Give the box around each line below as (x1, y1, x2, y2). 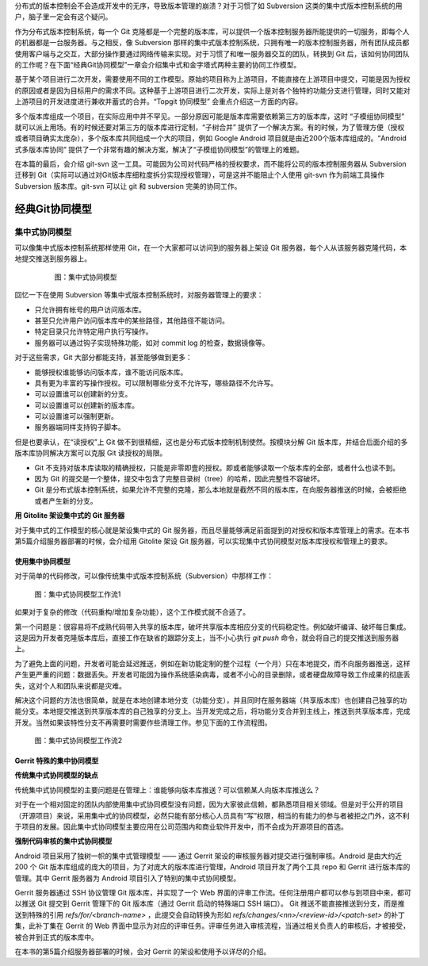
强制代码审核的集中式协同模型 (14, 837, 113, 846)
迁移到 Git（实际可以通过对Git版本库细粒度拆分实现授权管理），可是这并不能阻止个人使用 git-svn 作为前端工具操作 (14, 171, 384, 180)
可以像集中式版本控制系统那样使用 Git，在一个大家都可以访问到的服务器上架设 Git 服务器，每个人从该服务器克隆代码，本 (14, 243, 407, 253)
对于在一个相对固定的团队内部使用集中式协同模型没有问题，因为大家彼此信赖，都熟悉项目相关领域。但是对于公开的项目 (14, 799, 403, 809)
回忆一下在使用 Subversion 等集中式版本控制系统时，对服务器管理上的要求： (14, 290, 264, 300)
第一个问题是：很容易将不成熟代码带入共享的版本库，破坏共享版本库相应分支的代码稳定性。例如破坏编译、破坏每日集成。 (14, 622, 411, 631)
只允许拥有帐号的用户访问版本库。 (34, 305, 146, 314)
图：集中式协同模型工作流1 (34, 589, 121, 599)
